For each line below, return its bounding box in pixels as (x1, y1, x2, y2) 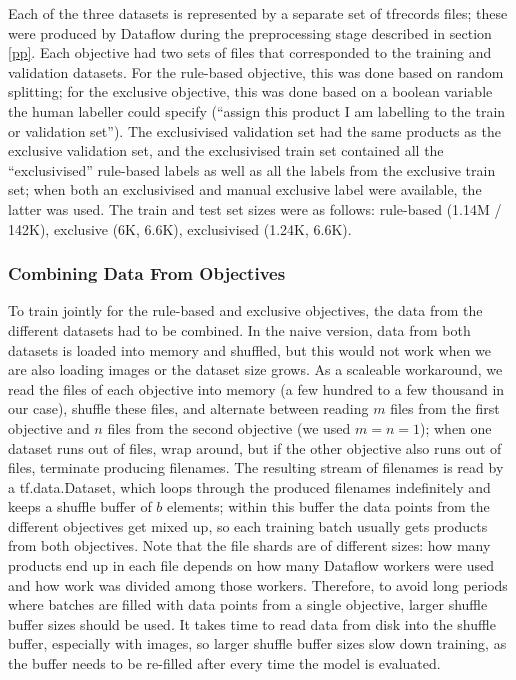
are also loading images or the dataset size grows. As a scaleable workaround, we (8, 359, 503, 380)
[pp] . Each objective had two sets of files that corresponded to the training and (8, 42, 492, 63)
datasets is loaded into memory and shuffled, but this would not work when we (8, 339, 492, 360)
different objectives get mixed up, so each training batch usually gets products (8, 515, 488, 536)
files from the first (390, 398, 500, 419)
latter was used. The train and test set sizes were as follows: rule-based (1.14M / (8, 198, 502, 219)
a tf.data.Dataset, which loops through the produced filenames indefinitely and (8, 476, 491, 497)
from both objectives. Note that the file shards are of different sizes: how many (8, 535, 491, 556)
